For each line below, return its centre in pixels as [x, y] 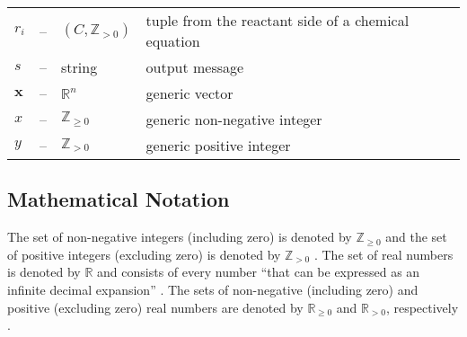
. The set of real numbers [383, 254]
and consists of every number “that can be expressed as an [259, 272]
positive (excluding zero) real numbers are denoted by [155, 307]
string [79, 67]
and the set [416, 237]
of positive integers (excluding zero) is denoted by [144, 254]
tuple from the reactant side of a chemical [278, 20]
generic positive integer [218, 145]
